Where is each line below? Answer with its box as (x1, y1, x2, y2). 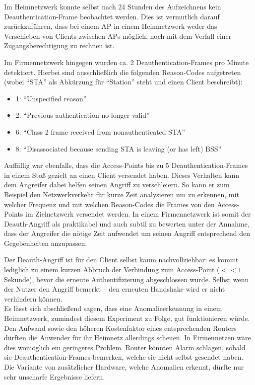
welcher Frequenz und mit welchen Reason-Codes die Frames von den (4, 199, 215, 209)
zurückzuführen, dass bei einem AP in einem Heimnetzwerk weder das (4, 21, 217, 31)
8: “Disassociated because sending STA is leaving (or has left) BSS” (15, 143, 222, 154)
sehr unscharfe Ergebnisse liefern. (4, 371, 105, 382)
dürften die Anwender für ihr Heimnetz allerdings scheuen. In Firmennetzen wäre (4, 332, 251, 343)
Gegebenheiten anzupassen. (4, 237, 87, 248)
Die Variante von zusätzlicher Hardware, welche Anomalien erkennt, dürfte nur (4, 362, 244, 372)
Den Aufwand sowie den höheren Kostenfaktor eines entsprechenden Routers (4, 322, 237, 333)
